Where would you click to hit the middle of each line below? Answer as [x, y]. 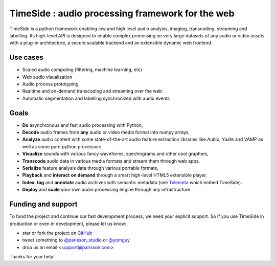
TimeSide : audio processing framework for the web [122, 13]
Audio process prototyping [50, 84]
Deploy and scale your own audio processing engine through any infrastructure [106, 190]
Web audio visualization [47, 77]
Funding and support [43, 204]
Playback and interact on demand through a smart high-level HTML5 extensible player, [114, 175]
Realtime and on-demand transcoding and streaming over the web [92, 91]
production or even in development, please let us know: [68, 224]
